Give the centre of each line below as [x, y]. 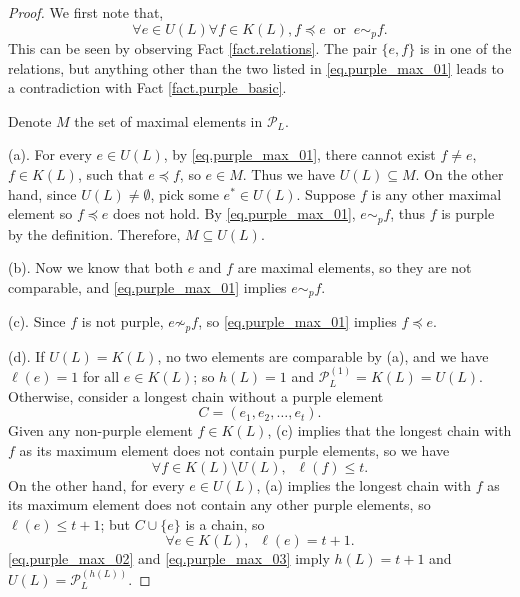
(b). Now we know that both [95, 267]
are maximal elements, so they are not [354, 267]
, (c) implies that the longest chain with [389, 430]
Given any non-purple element [100, 430]
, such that [110, 174]
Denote [30, 120]
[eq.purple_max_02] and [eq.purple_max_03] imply [169, 558]
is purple [468, 213]
